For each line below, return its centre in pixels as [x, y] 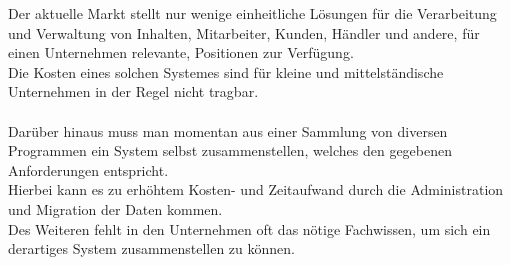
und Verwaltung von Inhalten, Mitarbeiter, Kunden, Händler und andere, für [244, 32]
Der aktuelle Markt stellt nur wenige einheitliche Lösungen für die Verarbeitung [252, 13]
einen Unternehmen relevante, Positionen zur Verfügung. [181, 52]
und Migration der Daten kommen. [115, 208]
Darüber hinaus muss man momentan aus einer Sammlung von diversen [228, 130]
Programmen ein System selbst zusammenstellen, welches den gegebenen [230, 150]
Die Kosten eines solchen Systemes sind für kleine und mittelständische [226, 71]
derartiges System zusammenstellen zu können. [151, 248]
